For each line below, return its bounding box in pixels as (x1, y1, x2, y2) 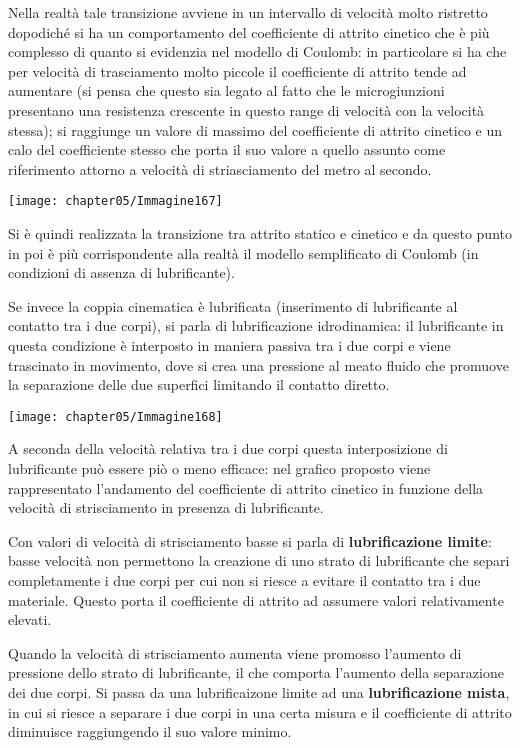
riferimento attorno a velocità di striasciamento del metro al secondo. (8, 158, 432, 179)
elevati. (8, 609, 52, 630)
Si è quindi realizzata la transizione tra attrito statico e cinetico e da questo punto (8, 223, 512, 243)
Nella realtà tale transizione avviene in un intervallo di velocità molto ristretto (8, 2, 488, 22)
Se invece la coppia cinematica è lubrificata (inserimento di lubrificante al (8, 295, 458, 316)
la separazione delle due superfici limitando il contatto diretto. (8, 374, 390, 395)
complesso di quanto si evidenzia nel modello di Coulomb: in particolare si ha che (8, 41, 507, 62)
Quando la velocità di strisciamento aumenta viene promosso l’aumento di (8, 642, 462, 663)
